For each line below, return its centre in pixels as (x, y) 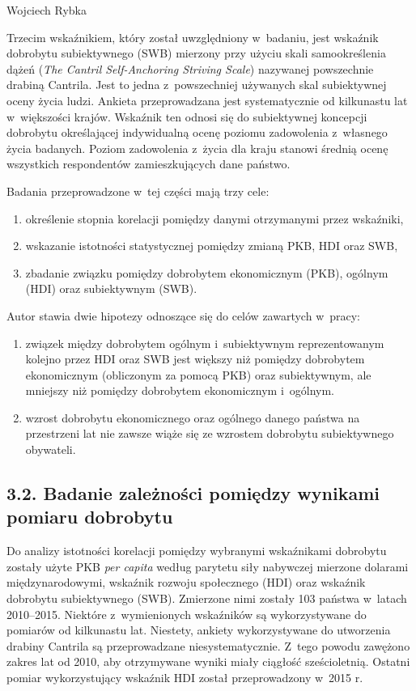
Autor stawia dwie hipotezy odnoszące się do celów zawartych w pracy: (184, 315)
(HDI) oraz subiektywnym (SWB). (111, 288)
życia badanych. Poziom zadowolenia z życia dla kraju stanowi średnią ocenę (197, 148)
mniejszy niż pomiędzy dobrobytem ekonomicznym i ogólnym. (180, 390)
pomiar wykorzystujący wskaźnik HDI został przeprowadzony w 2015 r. (185, 677)
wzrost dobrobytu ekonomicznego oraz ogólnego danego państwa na (193, 417)
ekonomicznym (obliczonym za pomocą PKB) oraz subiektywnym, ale (198, 374)
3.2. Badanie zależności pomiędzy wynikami (193, 493)
